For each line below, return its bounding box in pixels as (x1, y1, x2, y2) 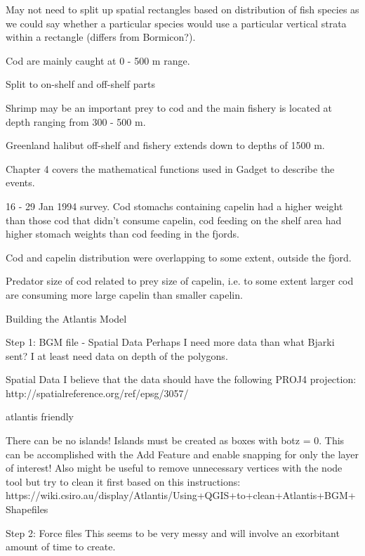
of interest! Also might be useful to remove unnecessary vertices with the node (6, 460, 343, 475)
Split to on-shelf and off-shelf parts (6, 77, 156, 91)
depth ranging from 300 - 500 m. (6, 114, 146, 129)
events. (6, 175, 35, 190)
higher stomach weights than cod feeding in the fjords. (6, 226, 239, 241)
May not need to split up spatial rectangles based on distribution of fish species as (6, 2, 359, 16)
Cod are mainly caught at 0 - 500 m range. (6, 53, 190, 67)
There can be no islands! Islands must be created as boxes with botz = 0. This (6, 433, 345, 448)
